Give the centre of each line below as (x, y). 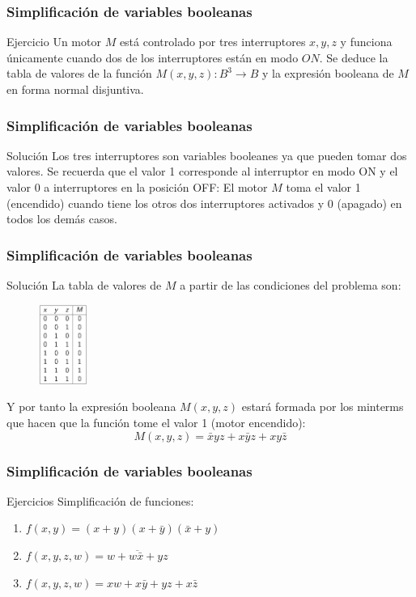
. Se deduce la (354, 57)
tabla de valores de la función (79, 73)
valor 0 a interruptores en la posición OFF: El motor (137, 187)
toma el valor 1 (323, 187)
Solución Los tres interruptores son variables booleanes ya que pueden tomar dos (207, 155)
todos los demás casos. (62, 219)
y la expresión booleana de (328, 73)
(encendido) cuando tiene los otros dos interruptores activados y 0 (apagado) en (204, 203)
